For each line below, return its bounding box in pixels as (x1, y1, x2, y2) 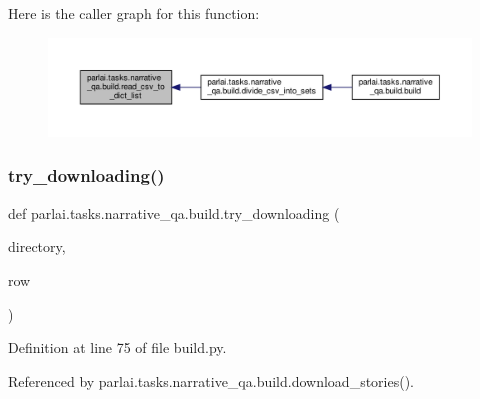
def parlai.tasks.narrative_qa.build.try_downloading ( (8, 202, 340, 223)
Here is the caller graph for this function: (8, 3, 260, 23)
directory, (8, 236, 66, 257)
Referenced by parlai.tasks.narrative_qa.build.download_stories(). (8, 370, 414, 391)
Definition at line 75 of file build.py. (8, 337, 227, 358)
